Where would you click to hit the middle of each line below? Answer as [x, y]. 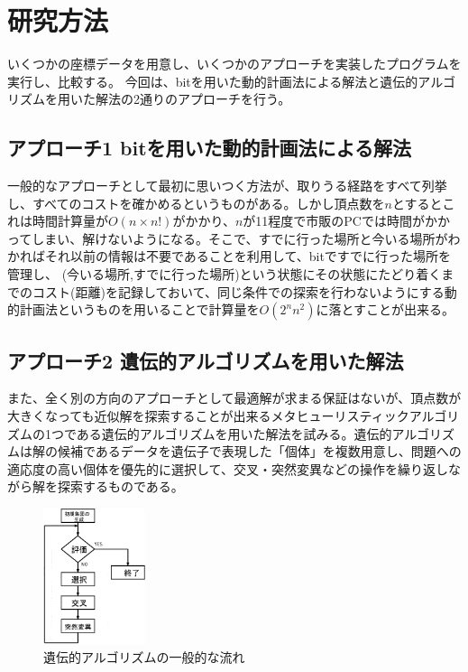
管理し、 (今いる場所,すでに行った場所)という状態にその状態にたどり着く [225, 274]
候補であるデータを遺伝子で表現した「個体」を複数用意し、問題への [259, 451]
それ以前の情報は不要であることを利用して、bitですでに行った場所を [248, 256]
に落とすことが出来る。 [385, 309]
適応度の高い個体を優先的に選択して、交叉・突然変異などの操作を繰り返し [228, 468]
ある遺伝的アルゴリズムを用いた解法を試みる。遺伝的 [234, 433]
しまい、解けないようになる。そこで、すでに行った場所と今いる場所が [240, 238]
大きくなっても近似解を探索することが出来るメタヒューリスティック [208, 416]
